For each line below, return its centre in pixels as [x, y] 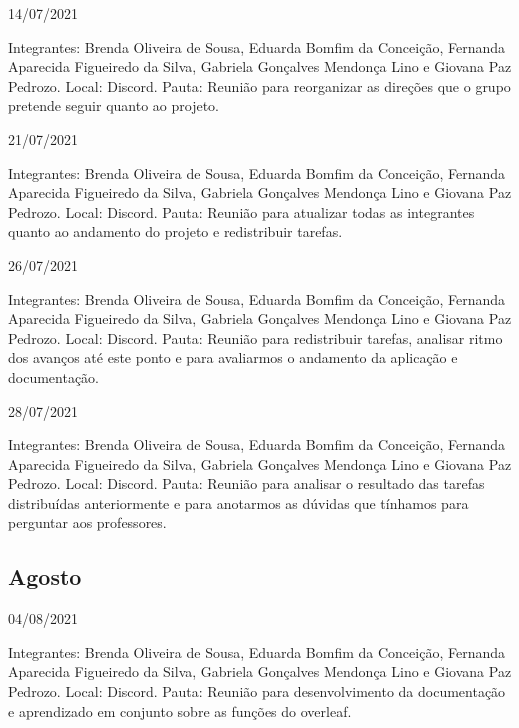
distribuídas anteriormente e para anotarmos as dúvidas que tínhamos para [238, 502]
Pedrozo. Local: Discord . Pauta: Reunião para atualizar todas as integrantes [241, 211]
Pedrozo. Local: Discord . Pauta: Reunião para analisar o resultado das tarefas [246, 483]
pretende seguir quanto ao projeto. [113, 105]
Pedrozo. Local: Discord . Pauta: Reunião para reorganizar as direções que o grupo [259, 85]
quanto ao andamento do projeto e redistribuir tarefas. [175, 231]
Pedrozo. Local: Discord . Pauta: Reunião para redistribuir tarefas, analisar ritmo [255, 337]
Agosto [45, 576]
